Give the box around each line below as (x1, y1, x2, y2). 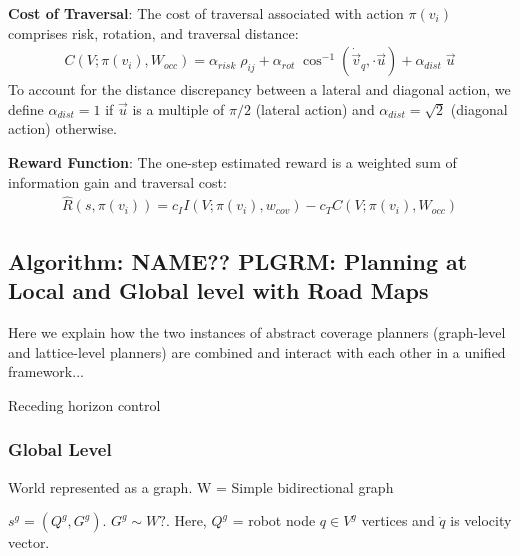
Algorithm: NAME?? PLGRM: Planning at (8, 245, 468, 276)
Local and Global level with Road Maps (8, 275, 429, 306)
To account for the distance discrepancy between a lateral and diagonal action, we (8, 79, 511, 100)
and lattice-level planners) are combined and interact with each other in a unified (8, 341, 506, 362)
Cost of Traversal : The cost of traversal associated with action (8, 3, 404, 23)
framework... (8, 361, 84, 382)
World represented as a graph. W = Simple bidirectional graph (8, 476, 394, 497)
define (8, 98, 44, 119)
